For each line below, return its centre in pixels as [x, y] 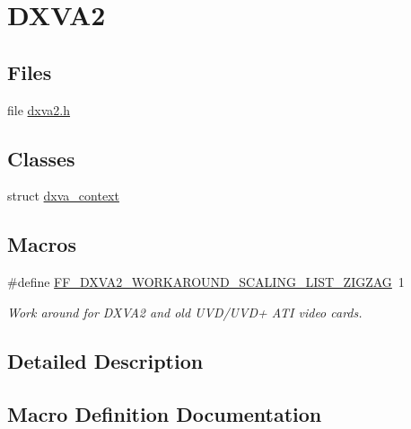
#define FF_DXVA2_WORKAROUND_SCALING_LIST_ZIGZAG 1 [206, 282]
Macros [42, 244]
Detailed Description [105, 360]
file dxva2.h [39, 109]
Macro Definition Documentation [165, 413]
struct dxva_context [63, 196]
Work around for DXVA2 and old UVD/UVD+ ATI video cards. [185, 312]
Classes [41, 158]
